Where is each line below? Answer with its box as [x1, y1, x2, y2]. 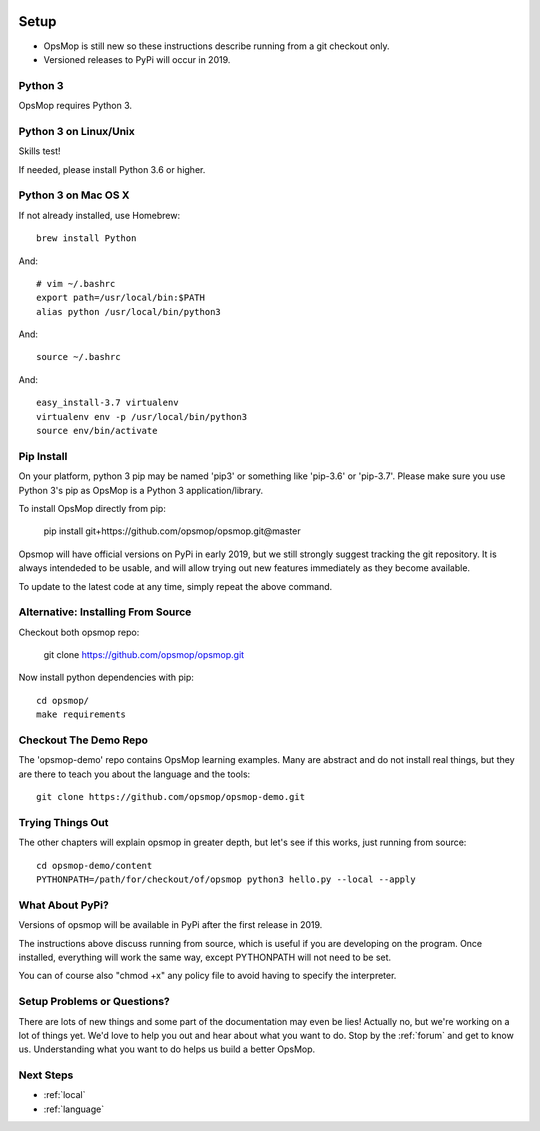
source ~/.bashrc [36, 351, 121, 363]
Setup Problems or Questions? [18, 995, 170, 1009]
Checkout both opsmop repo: [18, 626, 140, 638]
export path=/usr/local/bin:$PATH [36, 292, 205, 304]
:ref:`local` [43, 1089, 86, 1101]
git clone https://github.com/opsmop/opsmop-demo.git [36, 791, 305, 803]
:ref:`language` [43, 1103, 105, 1115]
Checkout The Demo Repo [18, 733, 149, 747]
